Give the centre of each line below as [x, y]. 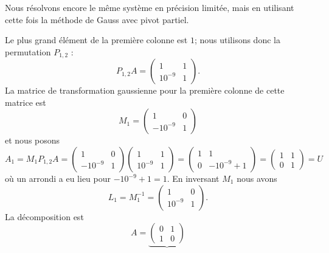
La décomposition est [44, 216]
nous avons [257, 178]
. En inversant [193, 178]
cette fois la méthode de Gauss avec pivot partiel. [97, 19]
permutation [28, 51]
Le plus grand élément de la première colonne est [96, 40]
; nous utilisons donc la [237, 40]
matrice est [26, 102]
